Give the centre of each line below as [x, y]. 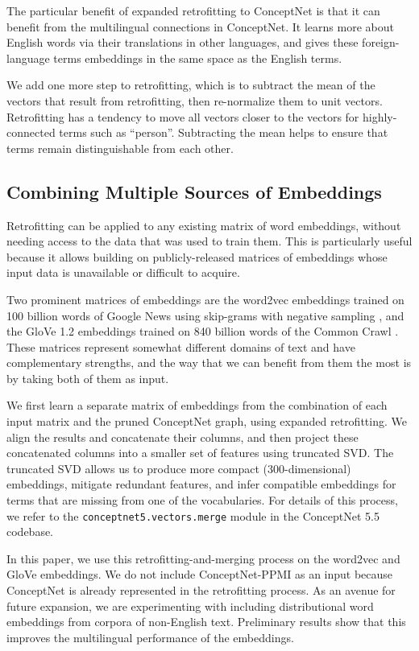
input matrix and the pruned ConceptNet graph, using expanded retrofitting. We [207, 421]
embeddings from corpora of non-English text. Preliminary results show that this [206, 622]
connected [31, 132]
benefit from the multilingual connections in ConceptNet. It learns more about [200, 26]
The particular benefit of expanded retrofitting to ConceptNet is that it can [193, 10]
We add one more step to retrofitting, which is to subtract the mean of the [191, 85]
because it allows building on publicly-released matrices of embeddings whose [197, 256]
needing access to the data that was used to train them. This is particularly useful [209, 241]
